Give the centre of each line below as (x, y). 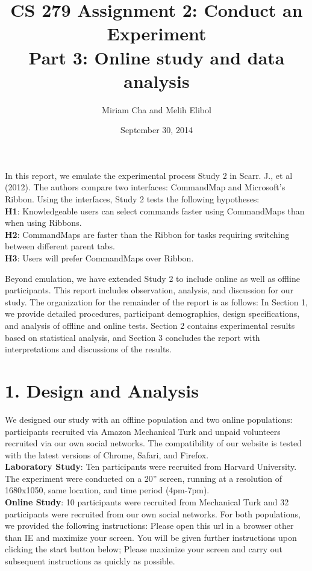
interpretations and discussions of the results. (88, 349)
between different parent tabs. (60, 246)
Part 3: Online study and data (157, 57)
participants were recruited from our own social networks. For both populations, (153, 513)
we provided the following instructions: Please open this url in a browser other (149, 526)
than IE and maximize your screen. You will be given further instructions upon (151, 537)
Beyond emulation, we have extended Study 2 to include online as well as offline (152, 278)
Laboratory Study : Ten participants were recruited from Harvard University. (151, 466)
